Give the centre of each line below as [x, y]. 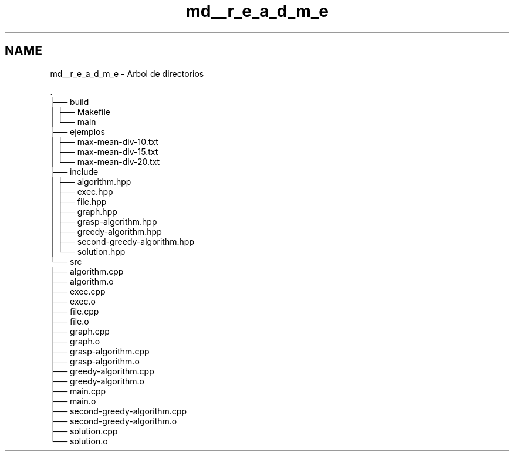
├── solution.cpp [84, 431]
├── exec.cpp [78, 291]
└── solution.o [79, 441]
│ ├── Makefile [80, 112]
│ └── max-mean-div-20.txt [105, 161]
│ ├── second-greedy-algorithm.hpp [122, 241]
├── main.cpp [78, 391]
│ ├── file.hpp [78, 201]
